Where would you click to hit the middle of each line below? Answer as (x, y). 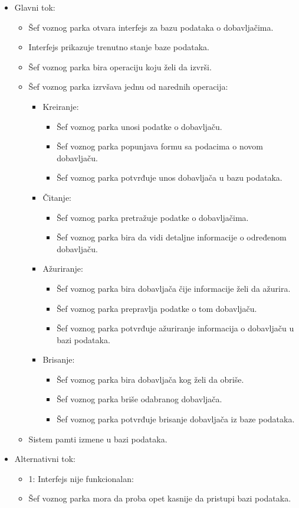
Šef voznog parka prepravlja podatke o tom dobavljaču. (157, 308)
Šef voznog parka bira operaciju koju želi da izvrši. (120, 66)
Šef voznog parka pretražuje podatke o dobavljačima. (153, 217)
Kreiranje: (61, 106)
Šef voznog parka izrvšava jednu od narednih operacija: (128, 87)
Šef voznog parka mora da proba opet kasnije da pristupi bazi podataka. (160, 498)
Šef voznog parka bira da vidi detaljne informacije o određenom (172, 237)
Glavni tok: (35, 7)
